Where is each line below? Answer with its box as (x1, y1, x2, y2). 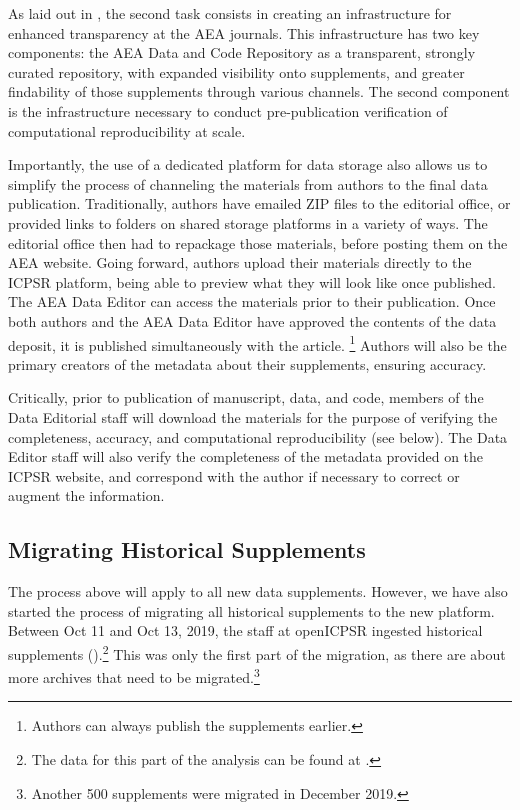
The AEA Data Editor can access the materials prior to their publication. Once (8, 291, 496, 312)
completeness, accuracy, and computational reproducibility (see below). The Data (8, 426, 508, 447)
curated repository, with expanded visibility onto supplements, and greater (8, 61, 465, 82)
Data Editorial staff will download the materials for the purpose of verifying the (8, 406, 498, 427)
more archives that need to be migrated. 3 (8, 664, 260, 687)
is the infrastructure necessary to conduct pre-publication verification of (8, 100, 448, 121)
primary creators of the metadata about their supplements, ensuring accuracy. (8, 353, 487, 374)
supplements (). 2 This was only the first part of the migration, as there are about (8, 640, 506, 664)
